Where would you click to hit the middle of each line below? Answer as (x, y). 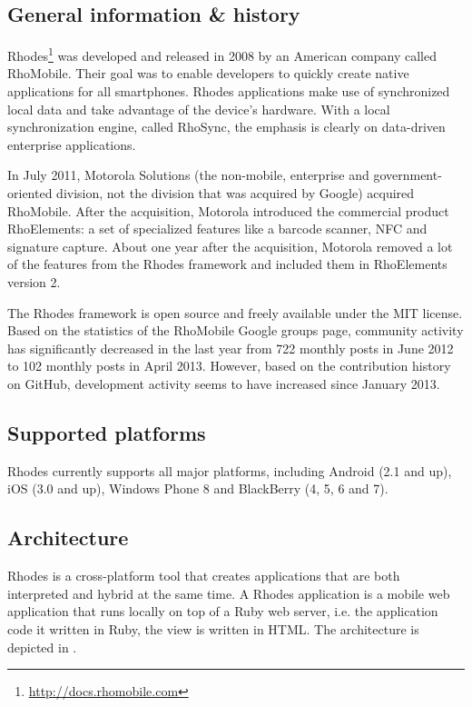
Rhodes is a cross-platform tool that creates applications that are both (204, 576)
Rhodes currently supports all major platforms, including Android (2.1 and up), (230, 470)
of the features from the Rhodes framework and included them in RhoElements (227, 264)
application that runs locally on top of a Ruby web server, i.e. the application (223, 611)
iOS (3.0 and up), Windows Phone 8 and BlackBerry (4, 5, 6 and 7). (198, 488)
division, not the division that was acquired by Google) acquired (236, 193)
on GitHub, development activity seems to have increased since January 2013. (224, 383)
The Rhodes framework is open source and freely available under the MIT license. (235, 312)
